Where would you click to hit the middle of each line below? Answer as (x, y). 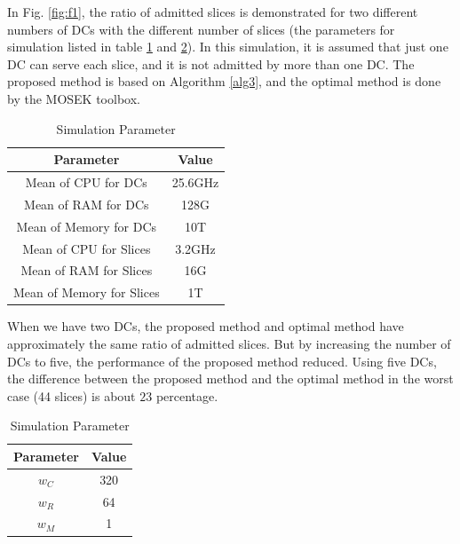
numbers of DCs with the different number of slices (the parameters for (201, 29)
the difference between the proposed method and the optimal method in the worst (230, 378)
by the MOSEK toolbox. (74, 98)
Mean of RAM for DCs (87, 204)
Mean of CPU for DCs (86, 182)
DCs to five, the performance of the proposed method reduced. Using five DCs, (222, 361)
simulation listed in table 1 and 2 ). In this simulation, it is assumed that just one (228, 47)
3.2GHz (195, 248)
